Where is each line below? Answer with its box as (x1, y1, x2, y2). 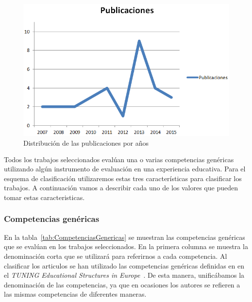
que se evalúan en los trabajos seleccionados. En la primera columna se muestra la (4, 241, 248, 252)
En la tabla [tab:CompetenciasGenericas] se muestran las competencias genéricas (4, 232, 245, 242)
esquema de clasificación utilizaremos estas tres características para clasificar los (4, 173, 242, 183)
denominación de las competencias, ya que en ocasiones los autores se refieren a (4, 279, 240, 289)
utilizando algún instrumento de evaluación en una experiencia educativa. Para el (4, 164, 246, 174)
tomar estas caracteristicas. (4, 192, 85, 202)
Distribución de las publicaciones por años (23, 137, 149, 148)
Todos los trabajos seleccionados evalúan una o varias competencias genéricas (4, 154, 234, 164)
